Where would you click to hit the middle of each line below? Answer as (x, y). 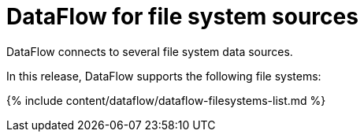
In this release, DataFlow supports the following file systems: (164, 76)
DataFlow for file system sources (182, 17)
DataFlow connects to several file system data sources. (150, 51)
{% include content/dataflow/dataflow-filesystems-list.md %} (166, 100)
